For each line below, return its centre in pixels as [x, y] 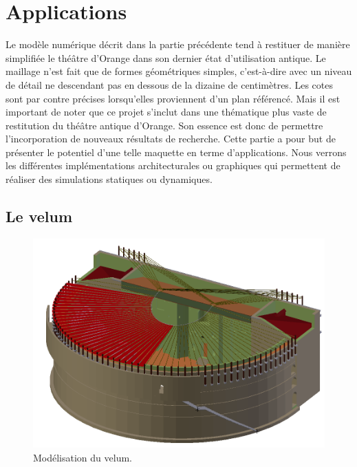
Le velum [39, 216]
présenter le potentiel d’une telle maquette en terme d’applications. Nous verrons [176, 152]
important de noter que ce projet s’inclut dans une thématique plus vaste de [166, 112]
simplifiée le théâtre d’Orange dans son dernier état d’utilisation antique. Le [166, 57]
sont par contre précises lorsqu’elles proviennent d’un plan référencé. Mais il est [173, 98]
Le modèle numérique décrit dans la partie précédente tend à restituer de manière [178, 44]
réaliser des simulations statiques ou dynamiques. [109, 179]
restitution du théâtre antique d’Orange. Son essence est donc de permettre [164, 125]
